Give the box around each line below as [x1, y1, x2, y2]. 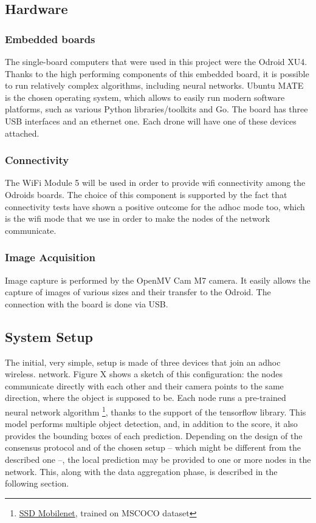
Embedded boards [5, 31, 95, 46]
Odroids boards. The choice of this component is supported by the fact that [5, 188, 287, 200]
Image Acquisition [5, 250, 95, 265]
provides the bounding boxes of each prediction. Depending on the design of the [5, 429, 303, 442]
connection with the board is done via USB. [5, 297, 168, 310]
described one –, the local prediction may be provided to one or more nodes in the [5, 453, 311, 465]
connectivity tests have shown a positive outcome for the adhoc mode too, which [5, 200, 305, 213]
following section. [5, 477, 69, 490]
